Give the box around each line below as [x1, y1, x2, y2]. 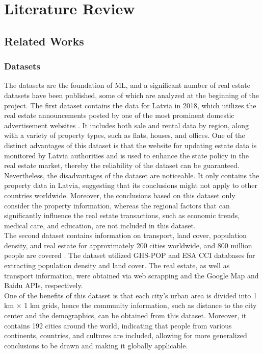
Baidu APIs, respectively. [4, 280, 83, 291]
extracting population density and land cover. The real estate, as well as [4, 260, 230, 271]
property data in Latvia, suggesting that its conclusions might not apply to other [4, 180, 257, 191]
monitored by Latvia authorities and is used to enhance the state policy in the [4, 150, 249, 160]
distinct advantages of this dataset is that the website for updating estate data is [4, 139, 257, 150]
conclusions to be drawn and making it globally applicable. [4, 340, 188, 350]
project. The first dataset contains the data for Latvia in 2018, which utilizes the [4, 100, 256, 110]
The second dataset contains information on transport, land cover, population [4, 230, 247, 241]
